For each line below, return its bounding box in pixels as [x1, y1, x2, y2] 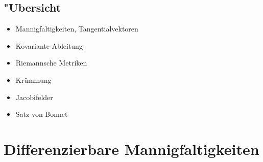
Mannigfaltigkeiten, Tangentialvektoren [15, 23, 138, 34]
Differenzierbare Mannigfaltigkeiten [4, 138, 259, 159]
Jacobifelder [15, 91, 53, 102]
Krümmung [15, 74, 52, 85]
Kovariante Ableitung [15, 40, 83, 51]
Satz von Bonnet [15, 109, 68, 119]
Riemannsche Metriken [15, 57, 87, 68]
